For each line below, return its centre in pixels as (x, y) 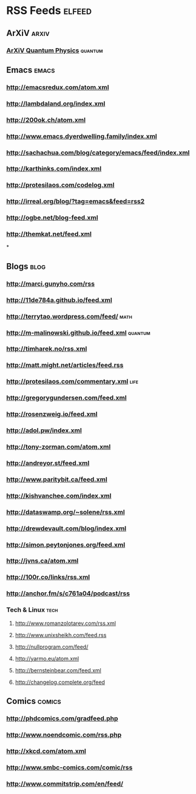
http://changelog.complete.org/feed (60, 682)
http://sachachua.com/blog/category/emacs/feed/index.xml (98, 153)
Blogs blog (26, 266)
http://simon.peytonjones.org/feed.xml (66, 545)
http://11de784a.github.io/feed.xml (59, 300)
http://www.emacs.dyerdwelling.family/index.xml (82, 136)
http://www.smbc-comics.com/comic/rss (69, 767)
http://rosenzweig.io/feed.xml (52, 414)
